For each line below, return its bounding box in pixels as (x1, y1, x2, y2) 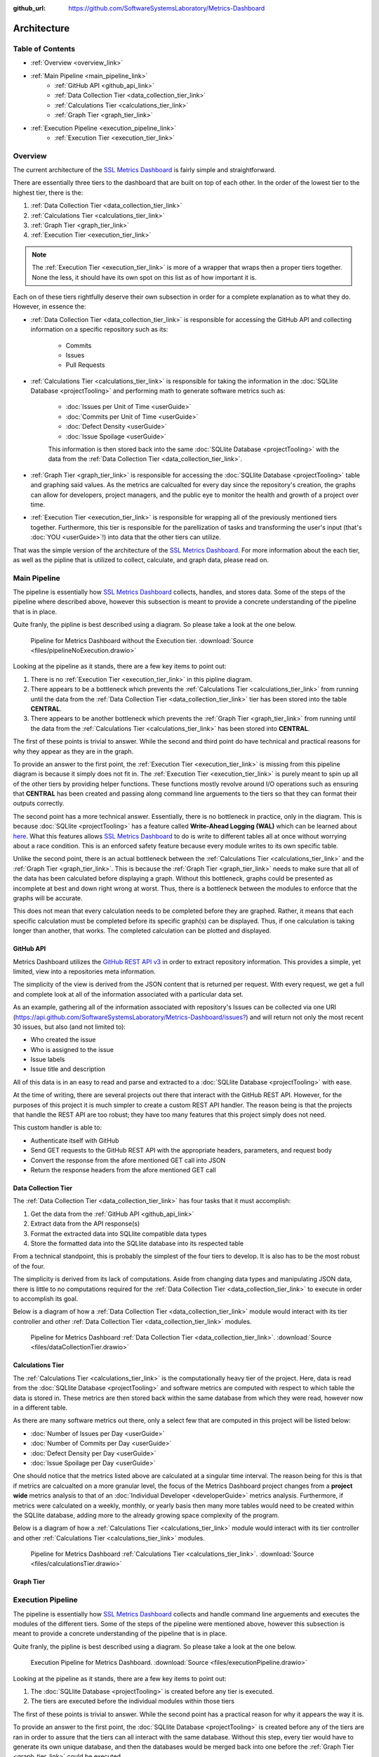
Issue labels (30, 1055, 65, 1064)
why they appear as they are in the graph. (13, 747, 134, 756)
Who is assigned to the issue (30, 1045, 114, 1053)
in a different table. (13, 1403, 68, 1412)
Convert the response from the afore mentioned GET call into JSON (30, 1156, 226, 1165)
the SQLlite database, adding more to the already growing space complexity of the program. (13, 1511, 280, 1519)
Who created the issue (30, 1035, 96, 1044)
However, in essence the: (13, 302, 86, 311)
